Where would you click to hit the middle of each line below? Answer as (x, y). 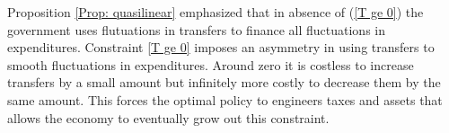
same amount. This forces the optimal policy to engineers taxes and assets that (225, 99)
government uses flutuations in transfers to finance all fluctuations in (196, 29)
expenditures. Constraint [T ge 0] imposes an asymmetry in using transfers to (221, 47)
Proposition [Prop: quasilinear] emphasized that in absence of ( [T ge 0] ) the (216, 12)
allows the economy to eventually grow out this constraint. (168, 117)
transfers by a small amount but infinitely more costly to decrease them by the (224, 82)
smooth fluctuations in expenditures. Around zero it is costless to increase (211, 64)
